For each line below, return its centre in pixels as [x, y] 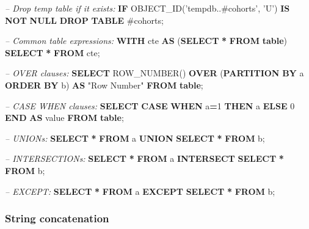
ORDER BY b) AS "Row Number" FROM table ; [104, 85]
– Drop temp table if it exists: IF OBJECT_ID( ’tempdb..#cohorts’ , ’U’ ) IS [147, 8]
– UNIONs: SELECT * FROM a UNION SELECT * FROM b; [135, 138]
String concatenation [57, 218]
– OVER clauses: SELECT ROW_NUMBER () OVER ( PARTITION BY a [154, 73]
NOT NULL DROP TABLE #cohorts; [84, 20]
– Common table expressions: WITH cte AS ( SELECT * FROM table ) [146, 41]
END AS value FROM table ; [64, 118]
